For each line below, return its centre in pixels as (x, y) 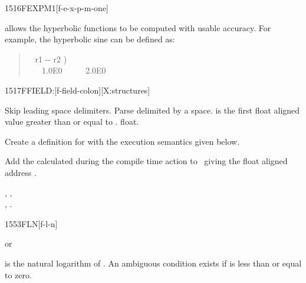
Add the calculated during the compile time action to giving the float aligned (146, 161)
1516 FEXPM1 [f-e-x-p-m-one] (57, 8)
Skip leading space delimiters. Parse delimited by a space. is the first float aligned (152, 110)
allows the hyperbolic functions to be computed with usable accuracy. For (138, 27)
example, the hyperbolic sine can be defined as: (90, 39)
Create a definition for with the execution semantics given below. (122, 141)
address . (21, 172)
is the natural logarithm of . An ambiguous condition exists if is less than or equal (153, 263)
